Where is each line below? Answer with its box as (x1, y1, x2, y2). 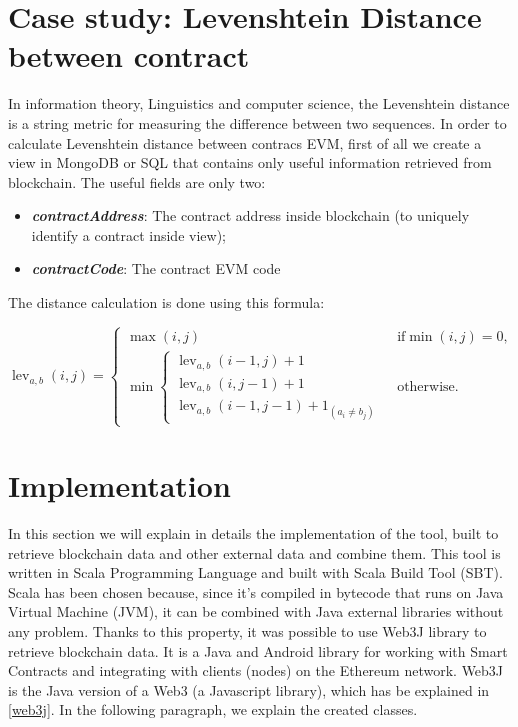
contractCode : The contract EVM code (31, 258, 281, 279)
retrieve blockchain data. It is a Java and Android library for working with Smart (8, 640, 508, 661)
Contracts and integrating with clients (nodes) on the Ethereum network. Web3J (8, 660, 504, 681)
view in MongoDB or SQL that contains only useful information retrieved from (8, 152, 492, 173)
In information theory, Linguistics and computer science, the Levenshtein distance (8, 93, 510, 114)
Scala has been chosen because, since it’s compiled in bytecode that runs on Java (8, 581, 504, 602)
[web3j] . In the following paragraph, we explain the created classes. (8, 699, 418, 720)
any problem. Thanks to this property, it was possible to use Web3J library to (8, 620, 487, 641)
